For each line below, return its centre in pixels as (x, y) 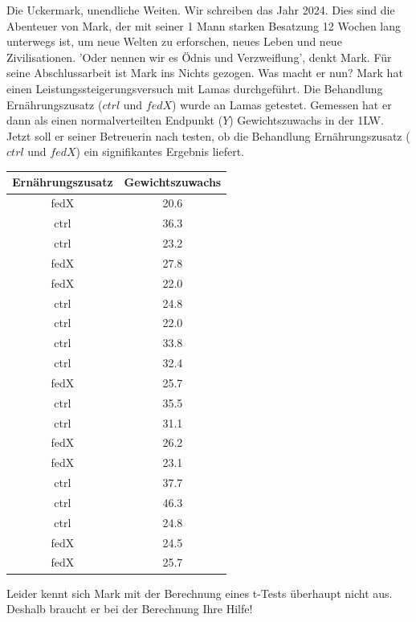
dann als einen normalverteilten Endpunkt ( (115, 120)
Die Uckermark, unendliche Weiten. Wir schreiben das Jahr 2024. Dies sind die (201, 10)
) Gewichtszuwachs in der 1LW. (306, 120)
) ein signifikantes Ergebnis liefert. (160, 151)
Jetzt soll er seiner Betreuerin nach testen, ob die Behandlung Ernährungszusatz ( (208, 135)
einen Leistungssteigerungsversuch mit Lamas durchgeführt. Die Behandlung (195, 88)
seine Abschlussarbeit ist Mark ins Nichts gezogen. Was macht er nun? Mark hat (205, 73)
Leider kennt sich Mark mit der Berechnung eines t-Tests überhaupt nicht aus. (200, 593)
